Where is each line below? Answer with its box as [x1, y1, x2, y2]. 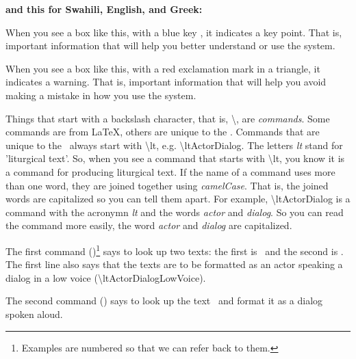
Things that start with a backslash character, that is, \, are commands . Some [5, 111, 330, 125]
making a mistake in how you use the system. [5, 88, 196, 102]
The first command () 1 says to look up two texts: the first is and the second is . [5, 241, 344, 258]
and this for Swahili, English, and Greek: [5, 2, 203, 16]
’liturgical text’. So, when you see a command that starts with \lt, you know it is [5, 151, 345, 165]
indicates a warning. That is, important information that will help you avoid [5, 75, 327, 89]
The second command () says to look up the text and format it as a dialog [5, 293, 323, 308]
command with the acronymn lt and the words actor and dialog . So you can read [5, 204, 344, 219]
